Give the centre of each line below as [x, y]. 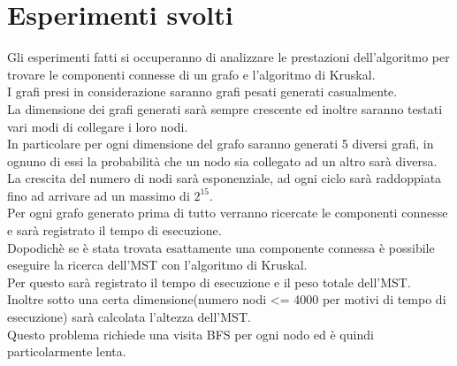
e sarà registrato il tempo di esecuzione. [114, 230]
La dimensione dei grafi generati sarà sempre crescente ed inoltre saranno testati [225, 108]
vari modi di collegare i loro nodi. [98, 126]
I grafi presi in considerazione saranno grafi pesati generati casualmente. [202, 91]
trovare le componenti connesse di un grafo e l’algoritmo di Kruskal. [191, 74]
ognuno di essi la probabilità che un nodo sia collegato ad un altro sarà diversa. [222, 160]
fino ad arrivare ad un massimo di [99, 195]
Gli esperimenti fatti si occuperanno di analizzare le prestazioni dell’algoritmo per [228, 57]
